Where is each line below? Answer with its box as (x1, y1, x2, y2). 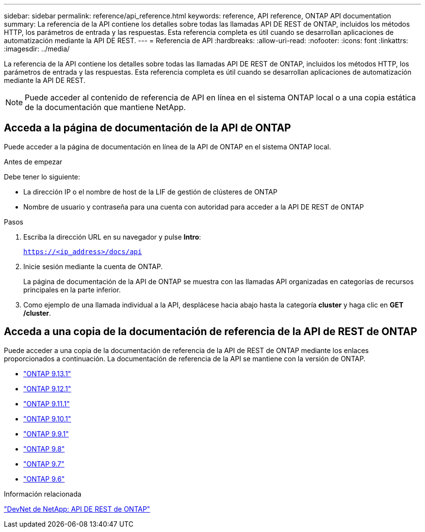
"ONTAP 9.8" (23, 444, 65, 453)
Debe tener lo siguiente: (4, 172, 81, 181)
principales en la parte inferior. (23, 285, 121, 294)
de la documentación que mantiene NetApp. (25, 102, 186, 112)
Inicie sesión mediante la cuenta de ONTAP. (23, 262, 163, 271)
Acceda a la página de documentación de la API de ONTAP (4, 122, 291, 134)
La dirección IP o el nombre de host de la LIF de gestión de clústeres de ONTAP (23, 187, 278, 196)
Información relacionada (4, 489, 82, 498)
